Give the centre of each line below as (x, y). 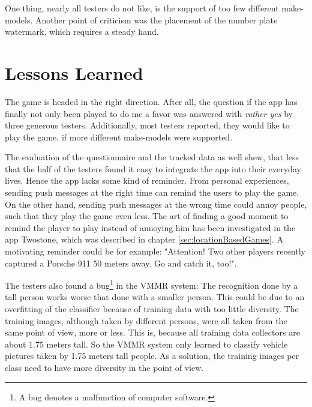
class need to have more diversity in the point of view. (104, 368)
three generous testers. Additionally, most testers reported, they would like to (147, 125)
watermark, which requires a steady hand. (82, 32)
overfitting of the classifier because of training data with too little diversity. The (152, 309)
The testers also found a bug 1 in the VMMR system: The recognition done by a (151, 284)
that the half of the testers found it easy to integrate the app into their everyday (153, 168)
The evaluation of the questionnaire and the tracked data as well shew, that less (152, 157)
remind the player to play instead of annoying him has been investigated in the (150, 227)
